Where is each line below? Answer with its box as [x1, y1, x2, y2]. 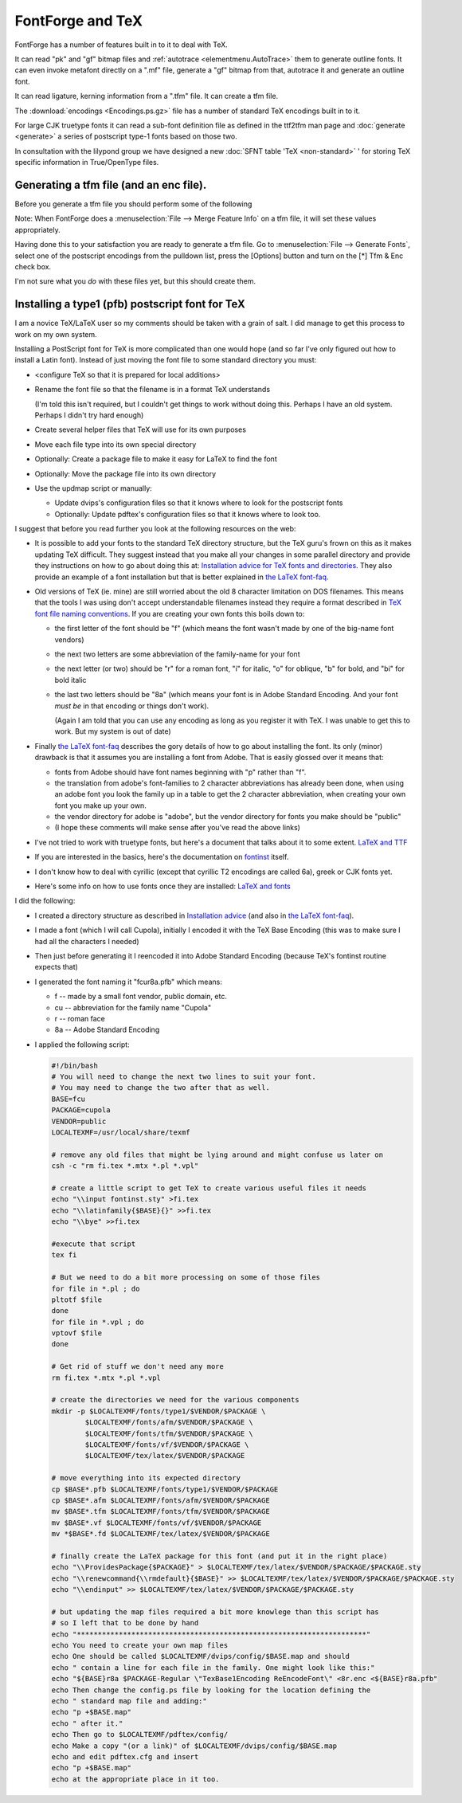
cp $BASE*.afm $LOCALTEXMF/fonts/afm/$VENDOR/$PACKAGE [51, 1495, 270, 1505]
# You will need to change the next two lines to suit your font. [51, 1072, 316, 1081]
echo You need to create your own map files [51, 1641, 229, 1649]
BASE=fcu [51, 1094, 86, 1103]
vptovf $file [51, 1329, 103, 1338]
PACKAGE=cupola [51, 1106, 111, 1115]
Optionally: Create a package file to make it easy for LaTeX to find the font [34, 454, 278, 464]
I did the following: [14, 896, 76, 906]
